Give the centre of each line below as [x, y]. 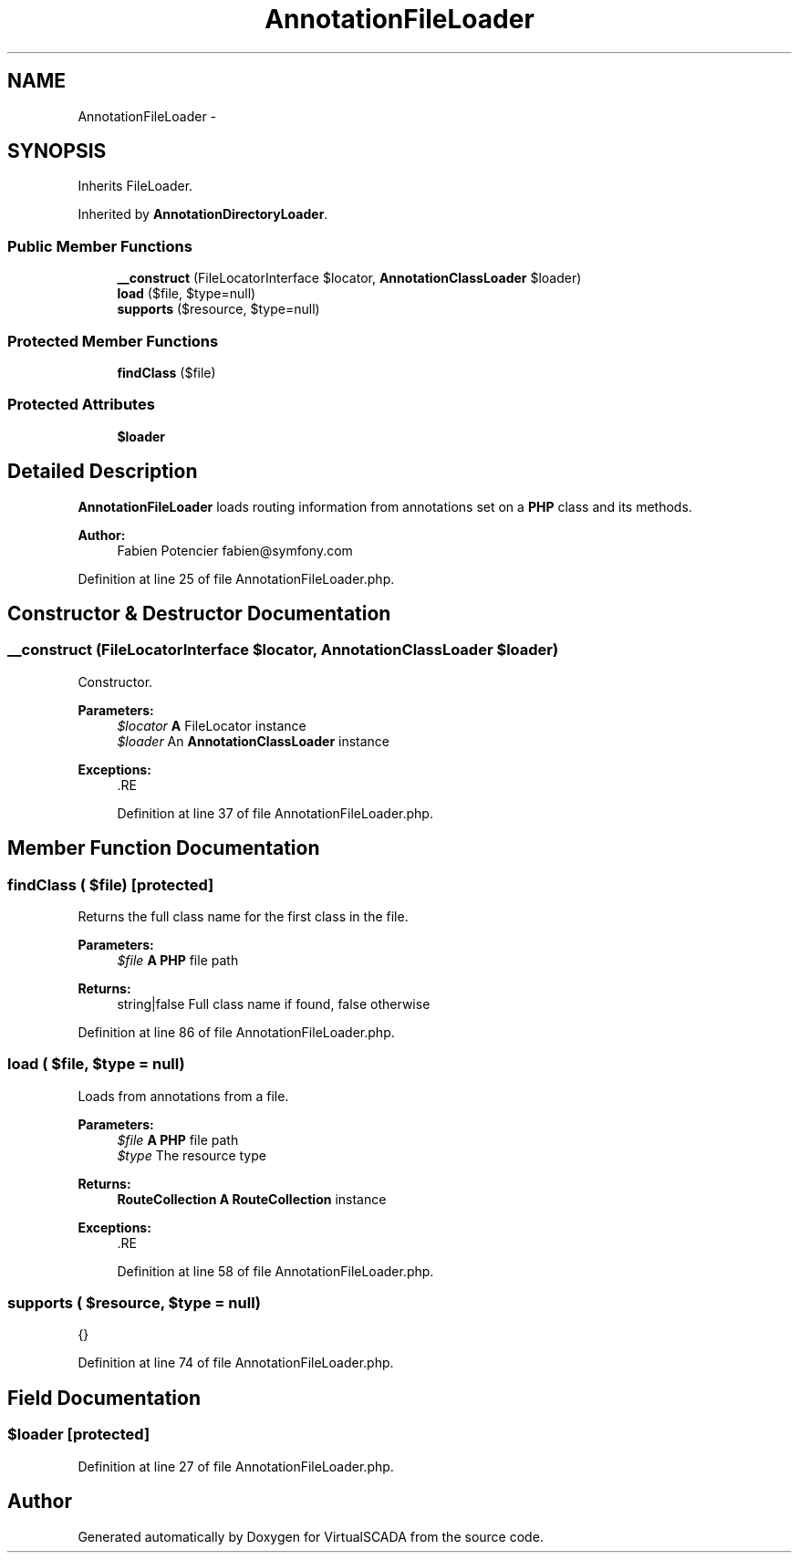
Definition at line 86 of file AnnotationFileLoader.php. [236, 1032]
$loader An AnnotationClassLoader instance [254, 741]
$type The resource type [192, 1155]
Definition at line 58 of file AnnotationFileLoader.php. [275, 1271]
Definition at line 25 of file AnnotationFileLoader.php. [236, 578]
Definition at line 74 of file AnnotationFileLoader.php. [236, 1363]
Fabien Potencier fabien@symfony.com [235, 550]
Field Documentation [104, 1398]
